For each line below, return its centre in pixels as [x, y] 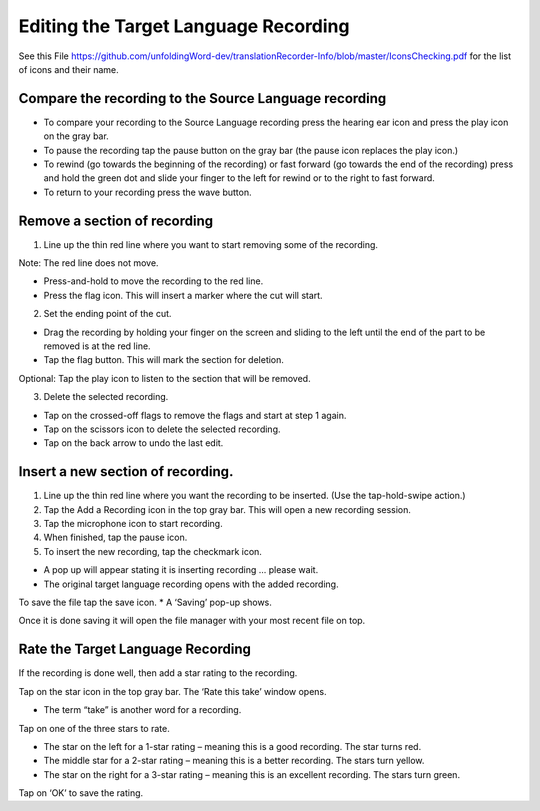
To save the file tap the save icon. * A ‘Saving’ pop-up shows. [145, 602]
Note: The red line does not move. [88, 263]
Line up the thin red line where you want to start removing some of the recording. [211, 244]
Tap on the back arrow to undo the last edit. [133, 443]
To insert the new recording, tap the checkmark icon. [152, 551]
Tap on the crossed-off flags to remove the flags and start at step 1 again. [195, 415]
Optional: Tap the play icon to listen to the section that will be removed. [164, 378]
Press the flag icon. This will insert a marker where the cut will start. [183, 295]
